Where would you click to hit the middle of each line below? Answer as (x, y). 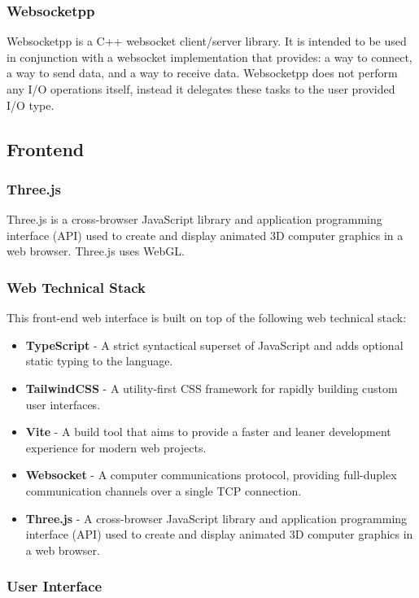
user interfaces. (63, 404)
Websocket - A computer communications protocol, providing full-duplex (211, 475)
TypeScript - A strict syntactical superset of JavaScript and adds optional (214, 345)
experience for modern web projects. (116, 447)
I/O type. (31, 105)
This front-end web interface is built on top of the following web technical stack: (207, 318)
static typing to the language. (99, 361)
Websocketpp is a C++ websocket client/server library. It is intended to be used (207, 41)
